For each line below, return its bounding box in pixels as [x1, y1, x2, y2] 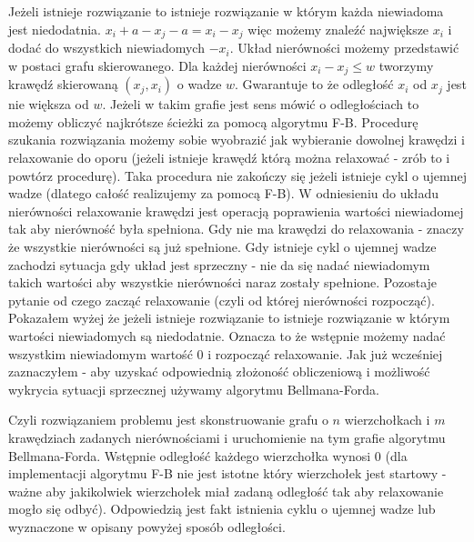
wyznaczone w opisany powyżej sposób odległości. [8, 517, 286, 536]
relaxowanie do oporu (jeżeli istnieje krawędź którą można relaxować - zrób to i [8, 148, 450, 167]
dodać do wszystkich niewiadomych [8, 38, 205, 57]
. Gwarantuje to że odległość [235, 75, 394, 94]
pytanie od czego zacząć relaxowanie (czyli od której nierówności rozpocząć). [8, 290, 435, 309]
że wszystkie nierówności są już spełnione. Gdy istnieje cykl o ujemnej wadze [8, 237, 437, 256]
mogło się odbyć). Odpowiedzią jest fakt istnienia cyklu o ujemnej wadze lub [8, 499, 436, 518]
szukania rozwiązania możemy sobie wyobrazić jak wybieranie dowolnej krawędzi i [8, 130, 465, 149]
